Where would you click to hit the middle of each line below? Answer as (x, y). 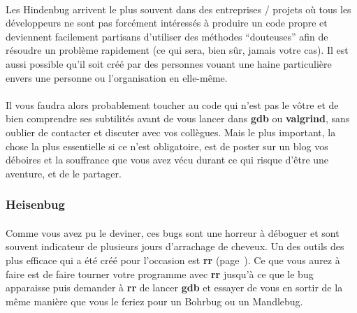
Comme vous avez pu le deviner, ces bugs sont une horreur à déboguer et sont (173, 232)
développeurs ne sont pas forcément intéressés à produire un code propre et (167, 23)
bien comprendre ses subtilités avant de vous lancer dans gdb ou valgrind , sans (178, 118)
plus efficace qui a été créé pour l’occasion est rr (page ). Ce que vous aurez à (173, 260)
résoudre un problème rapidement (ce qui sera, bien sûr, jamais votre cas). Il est (177, 50)
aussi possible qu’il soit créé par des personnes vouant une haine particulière (169, 63)
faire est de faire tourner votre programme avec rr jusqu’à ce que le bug (160, 274)
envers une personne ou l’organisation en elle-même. (117, 77)
